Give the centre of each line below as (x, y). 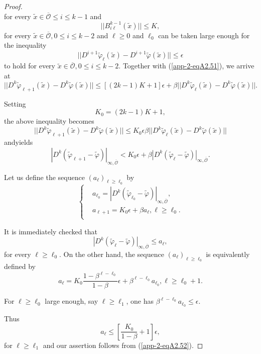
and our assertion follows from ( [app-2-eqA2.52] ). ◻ (123, 345)
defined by (20, 266)
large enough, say (72, 301)
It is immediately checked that (51, 231)
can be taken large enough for (204, 35)
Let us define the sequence (44, 177)
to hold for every (30, 66)
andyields (19, 142)
